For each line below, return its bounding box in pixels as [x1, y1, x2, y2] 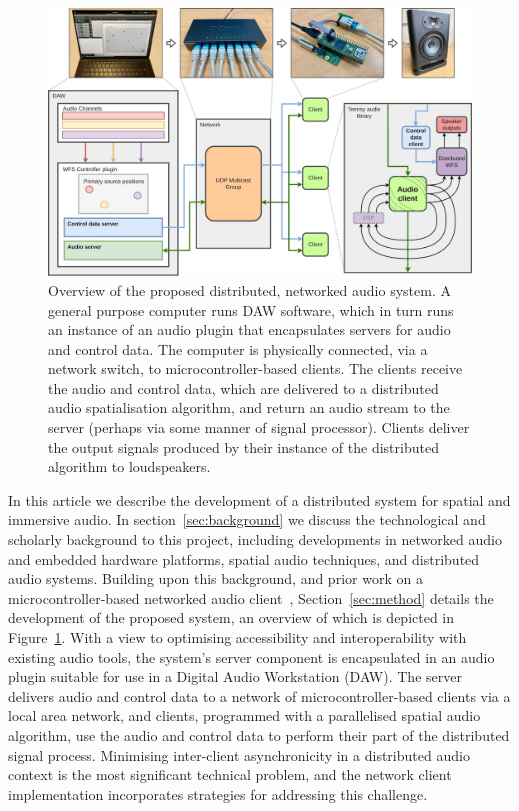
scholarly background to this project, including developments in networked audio [8, 529, 502, 550]
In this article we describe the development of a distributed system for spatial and [8, 489, 511, 510]
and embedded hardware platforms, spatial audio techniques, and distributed [8, 548, 480, 569]
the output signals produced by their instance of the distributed [48, 436, 439, 457]
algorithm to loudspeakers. [48, 456, 211, 477]
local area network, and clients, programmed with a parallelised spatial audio [8, 705, 481, 726]
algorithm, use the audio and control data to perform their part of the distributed [8, 724, 510, 745]
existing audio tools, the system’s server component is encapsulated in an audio [8, 646, 495, 667]
